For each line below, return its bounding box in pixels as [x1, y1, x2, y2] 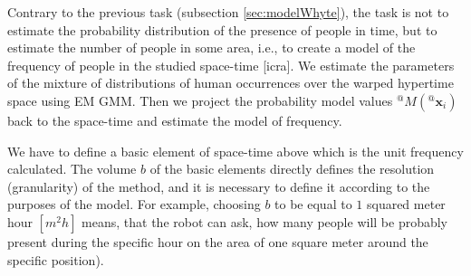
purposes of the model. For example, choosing [7, 195, 261, 214]
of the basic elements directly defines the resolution [149, 159, 435, 178]
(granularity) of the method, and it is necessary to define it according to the [7, 176, 430, 195]
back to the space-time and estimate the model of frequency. [7, 110, 342, 129]
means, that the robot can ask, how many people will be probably [82, 212, 448, 231]
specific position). [7, 250, 104, 269]
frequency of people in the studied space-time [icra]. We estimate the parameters [7, 55, 455, 74]
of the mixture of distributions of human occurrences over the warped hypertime [7, 73, 454, 92]
